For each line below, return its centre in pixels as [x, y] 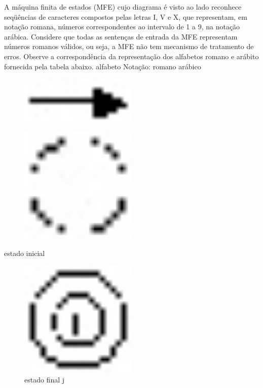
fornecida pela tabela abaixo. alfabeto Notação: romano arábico [103, 66]
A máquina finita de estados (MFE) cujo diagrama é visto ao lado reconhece [123, 7]
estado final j [45, 380]
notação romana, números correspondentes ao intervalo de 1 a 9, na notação [122, 27]
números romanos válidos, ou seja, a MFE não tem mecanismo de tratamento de [129, 46]
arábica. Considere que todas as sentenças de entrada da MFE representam [121, 36]
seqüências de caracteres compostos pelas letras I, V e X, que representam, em [126, 16]
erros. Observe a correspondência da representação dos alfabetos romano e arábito [131, 56]
